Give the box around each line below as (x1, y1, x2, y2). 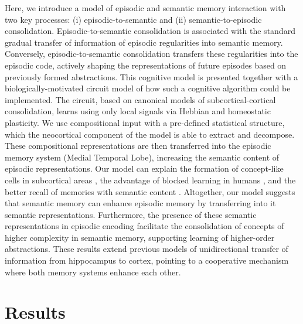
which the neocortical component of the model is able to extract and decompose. (5, 128, 295, 140)
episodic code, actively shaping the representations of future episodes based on (5, 59, 287, 71)
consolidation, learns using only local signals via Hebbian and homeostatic (5, 105, 271, 117)
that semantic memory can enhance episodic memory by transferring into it (5, 197, 276, 209)
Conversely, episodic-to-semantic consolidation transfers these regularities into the (5, 47, 298, 60)
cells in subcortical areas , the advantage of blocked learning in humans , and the (5, 173, 296, 186)
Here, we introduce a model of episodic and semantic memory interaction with (5, 2, 286, 13)
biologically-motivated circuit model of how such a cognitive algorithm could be (5, 82, 291, 94)
